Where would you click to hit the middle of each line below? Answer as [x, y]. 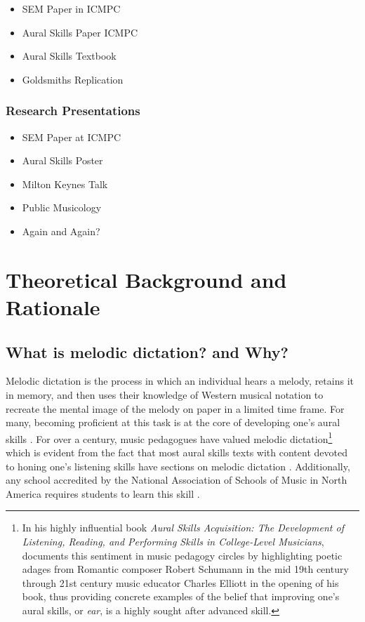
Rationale [53, 306]
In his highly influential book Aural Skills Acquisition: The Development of [183, 528]
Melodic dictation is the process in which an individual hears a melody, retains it [180, 381]
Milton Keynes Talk [65, 184]
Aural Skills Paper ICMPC [80, 32]
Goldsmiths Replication [73, 79]
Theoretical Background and [146, 279]
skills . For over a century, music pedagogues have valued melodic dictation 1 [169, 437]
